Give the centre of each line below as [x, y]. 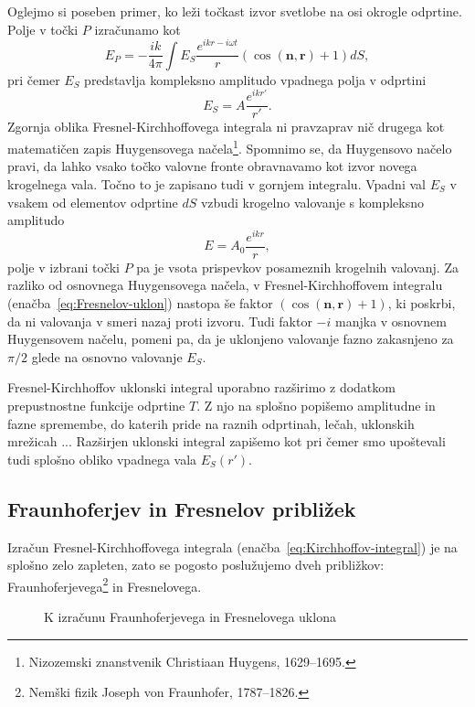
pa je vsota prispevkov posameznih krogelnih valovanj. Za [297, 267]
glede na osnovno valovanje [107, 356]
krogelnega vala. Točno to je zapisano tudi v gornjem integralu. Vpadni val [216, 183]
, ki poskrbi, [422, 303]
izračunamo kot [137, 29]
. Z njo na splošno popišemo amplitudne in [316, 405]
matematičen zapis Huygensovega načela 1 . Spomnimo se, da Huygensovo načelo [230, 147]
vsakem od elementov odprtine [93, 202]
